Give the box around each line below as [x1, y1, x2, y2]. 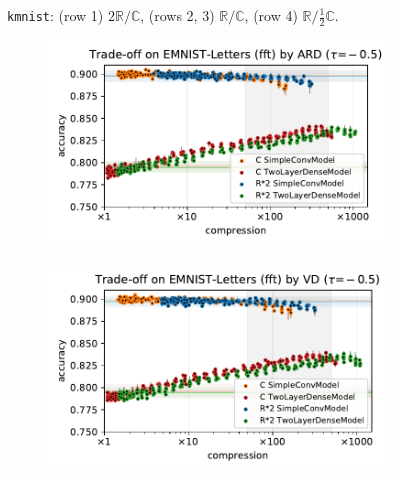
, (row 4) [244, 5, 298, 25]
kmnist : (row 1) [7, 5, 104, 25]
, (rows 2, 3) [140, 5, 215, 25]
